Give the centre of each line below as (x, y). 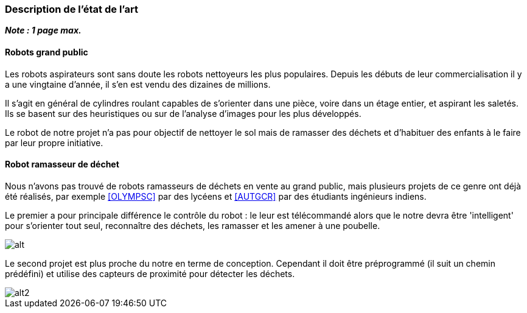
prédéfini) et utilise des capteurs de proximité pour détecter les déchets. (150, 273)
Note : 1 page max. (43, 30)
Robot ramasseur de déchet (62, 164)
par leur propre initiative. (54, 142)
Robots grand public (47, 52)
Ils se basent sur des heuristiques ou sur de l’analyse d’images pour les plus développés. (183, 113)
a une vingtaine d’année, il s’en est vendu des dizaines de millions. (138, 84)
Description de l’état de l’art (72, 9)
